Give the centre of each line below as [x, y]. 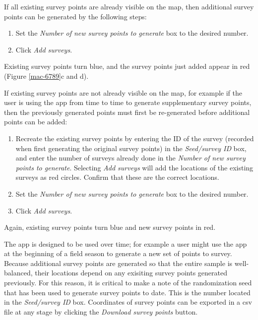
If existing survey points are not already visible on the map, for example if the [123, 92]
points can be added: [36, 122]
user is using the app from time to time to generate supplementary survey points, [128, 102]
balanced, [18, 273]
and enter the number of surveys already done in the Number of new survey [130, 158]
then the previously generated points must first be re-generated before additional [127, 112]
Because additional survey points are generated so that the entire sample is [118, 263]
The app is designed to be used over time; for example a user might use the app [126, 243]
